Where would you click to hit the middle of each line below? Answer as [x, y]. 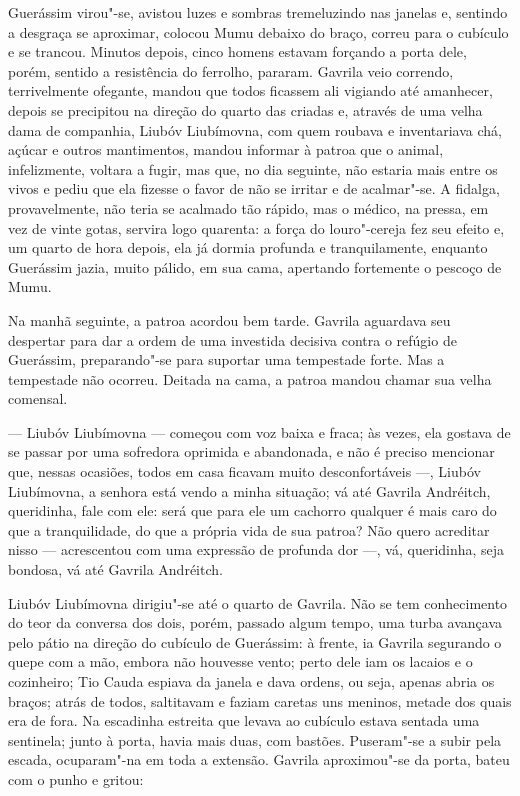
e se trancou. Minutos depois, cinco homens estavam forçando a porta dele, [237, 51]
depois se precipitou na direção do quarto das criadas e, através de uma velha [245, 109]
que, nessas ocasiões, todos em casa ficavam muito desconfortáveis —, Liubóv [244, 471]
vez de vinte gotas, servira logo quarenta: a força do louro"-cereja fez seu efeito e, [256, 227]
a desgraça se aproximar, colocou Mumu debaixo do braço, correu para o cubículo [258, 31]
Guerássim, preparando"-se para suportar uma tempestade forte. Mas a [226, 359]
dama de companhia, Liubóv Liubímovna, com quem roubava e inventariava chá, [255, 129]
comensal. [38, 398]
